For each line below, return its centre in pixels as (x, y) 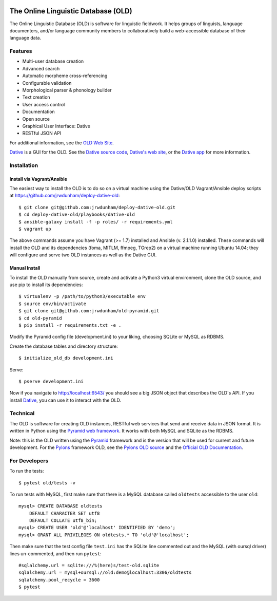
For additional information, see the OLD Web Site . (62, 143)
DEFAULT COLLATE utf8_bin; (63, 521)
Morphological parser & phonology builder (67, 90)
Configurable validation (47, 83)
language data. (25, 38)
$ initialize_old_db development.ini (66, 358)
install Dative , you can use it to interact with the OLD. (65, 400)
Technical (22, 414)
